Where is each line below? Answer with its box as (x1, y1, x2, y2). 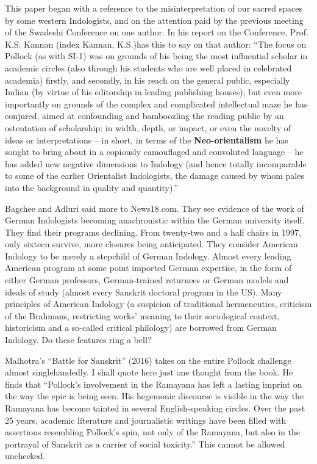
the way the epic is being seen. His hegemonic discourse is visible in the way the (5, 390, 304, 402)
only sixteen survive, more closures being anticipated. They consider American (5, 237, 298, 250)
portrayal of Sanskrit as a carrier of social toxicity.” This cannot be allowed (5, 437, 285, 450)
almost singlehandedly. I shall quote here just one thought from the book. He (5, 366, 293, 379)
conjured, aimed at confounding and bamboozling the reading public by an (5, 109, 284, 122)
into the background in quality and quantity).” (5, 181, 178, 194)
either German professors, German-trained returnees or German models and (5, 274, 289, 286)
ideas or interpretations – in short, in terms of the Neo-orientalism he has (5, 133, 288, 146)
